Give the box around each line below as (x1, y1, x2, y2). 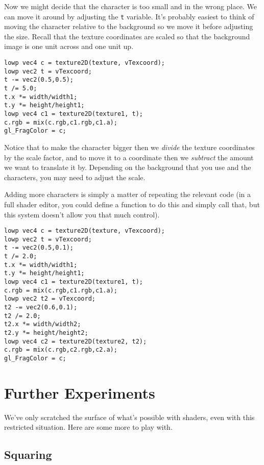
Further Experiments (4, 382, 155, 403)
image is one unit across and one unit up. (4, 41, 134, 52)
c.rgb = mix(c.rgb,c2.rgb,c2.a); (4, 346, 117, 354)
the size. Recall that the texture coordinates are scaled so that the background (4, 31, 250, 41)
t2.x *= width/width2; (4, 321, 81, 328)
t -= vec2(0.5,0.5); (4, 76, 74, 84)
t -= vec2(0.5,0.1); (4, 244, 74, 252)
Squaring (4, 447, 52, 462)
